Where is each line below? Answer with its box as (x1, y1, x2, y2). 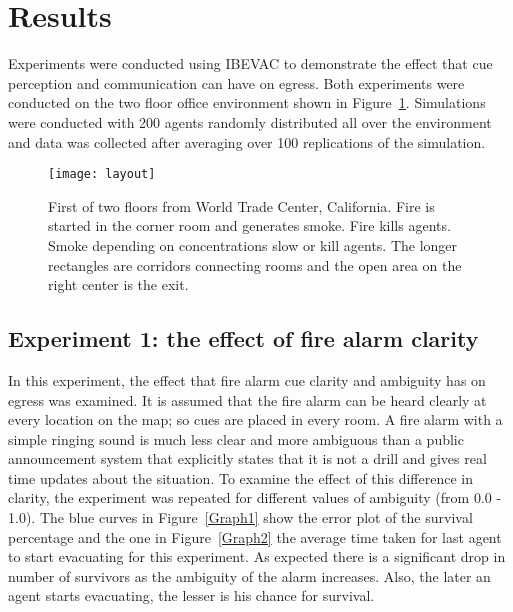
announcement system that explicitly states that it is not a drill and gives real (8, 448, 487, 469)
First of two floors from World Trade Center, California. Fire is (48, 195, 435, 216)
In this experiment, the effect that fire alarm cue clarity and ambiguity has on (8, 369, 486, 390)
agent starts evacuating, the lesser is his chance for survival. (8, 585, 375, 606)
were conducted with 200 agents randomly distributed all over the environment (8, 111, 492, 132)
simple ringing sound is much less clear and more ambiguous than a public (8, 428, 464, 449)
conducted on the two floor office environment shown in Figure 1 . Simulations (8, 92, 486, 113)
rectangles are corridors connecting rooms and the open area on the (48, 254, 462, 275)
